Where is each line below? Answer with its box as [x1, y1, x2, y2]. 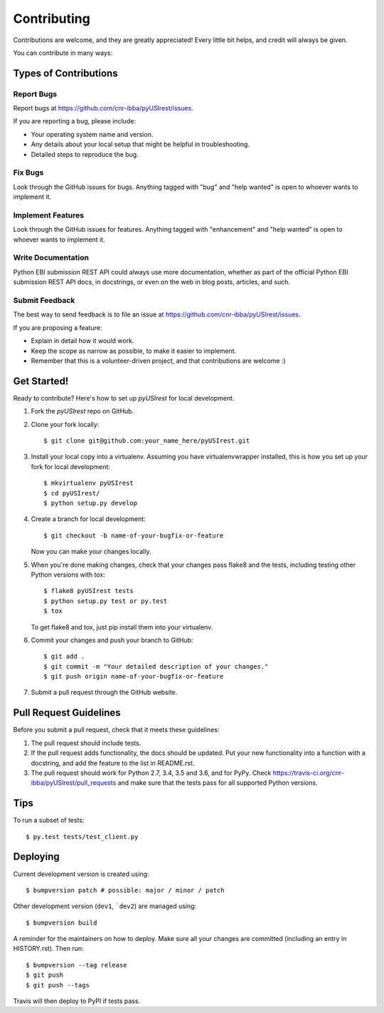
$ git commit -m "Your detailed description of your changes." [43, 662, 269, 670]
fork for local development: [31, 462, 110, 470]
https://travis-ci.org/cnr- [272, 768, 344, 777]
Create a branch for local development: [31, 515, 146, 523]
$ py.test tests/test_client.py [26, 833, 139, 840]
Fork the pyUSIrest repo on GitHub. [31, 407, 134, 416]
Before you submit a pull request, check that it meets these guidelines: [13, 726, 220, 734]
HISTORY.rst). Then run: [13, 945, 84, 953]
